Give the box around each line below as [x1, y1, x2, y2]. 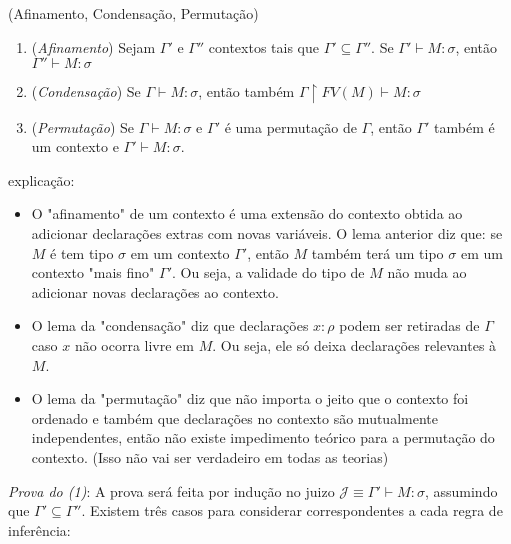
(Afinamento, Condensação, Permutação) [8, 3, 259, 23]
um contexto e [31, 136, 119, 157]
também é [434, 116, 495, 137]
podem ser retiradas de [339, 315, 480, 336]
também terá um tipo [311, 242, 444, 263]
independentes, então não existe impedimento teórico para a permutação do [31, 427, 495, 448]
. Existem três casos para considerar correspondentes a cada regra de [81, 500, 503, 521]
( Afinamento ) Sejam [31, 36, 156, 57]
